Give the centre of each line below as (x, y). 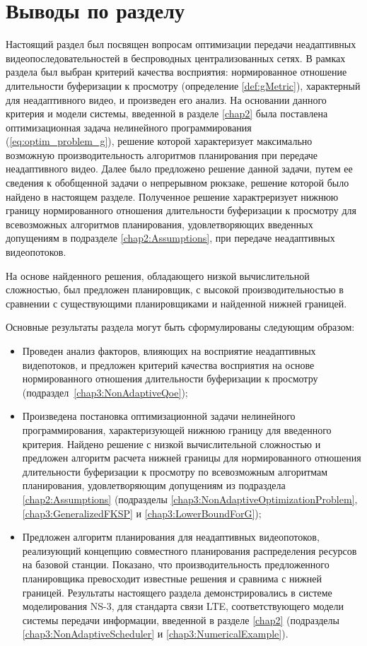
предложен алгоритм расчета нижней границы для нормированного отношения (192, 458)
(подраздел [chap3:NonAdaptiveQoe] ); (105, 392)
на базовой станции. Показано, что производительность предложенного (176, 564)
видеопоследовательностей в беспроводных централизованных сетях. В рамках (176, 58)
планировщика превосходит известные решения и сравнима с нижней (172, 578)
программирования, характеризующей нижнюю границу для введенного (177, 429)
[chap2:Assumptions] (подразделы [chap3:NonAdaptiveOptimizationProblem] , (190, 499)
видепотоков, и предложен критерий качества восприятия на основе (168, 364)
